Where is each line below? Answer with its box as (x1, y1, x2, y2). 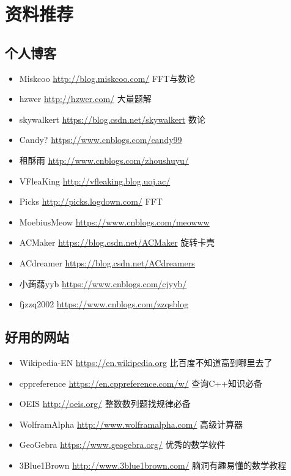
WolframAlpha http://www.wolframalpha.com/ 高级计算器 (19, 417, 243, 430)
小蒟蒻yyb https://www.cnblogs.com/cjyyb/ (19, 277, 187, 290)
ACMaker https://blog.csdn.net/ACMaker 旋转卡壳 (19, 236, 215, 249)
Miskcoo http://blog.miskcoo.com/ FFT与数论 (19, 71, 196, 84)
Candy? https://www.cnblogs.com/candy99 (19, 133, 182, 146)
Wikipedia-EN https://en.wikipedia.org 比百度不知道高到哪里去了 (19, 356, 273, 368)
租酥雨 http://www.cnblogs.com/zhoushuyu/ (19, 153, 189, 166)
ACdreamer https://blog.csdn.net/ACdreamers (19, 256, 195, 269)
